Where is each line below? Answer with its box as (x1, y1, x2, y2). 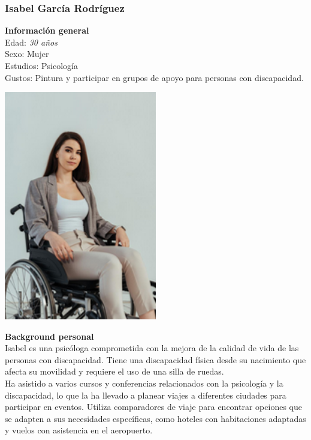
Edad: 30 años (5, 35, 58, 48)
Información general (5, 24, 89, 37)
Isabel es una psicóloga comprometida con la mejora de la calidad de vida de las (5, 342, 299, 354)
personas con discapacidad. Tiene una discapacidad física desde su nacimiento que (5, 353, 306, 366)
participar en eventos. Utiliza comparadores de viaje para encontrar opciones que (5, 400, 302, 413)
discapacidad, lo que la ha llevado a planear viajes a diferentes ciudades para (5, 388, 286, 401)
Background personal (5, 330, 94, 342)
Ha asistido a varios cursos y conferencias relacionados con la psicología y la (5, 376, 283, 389)
